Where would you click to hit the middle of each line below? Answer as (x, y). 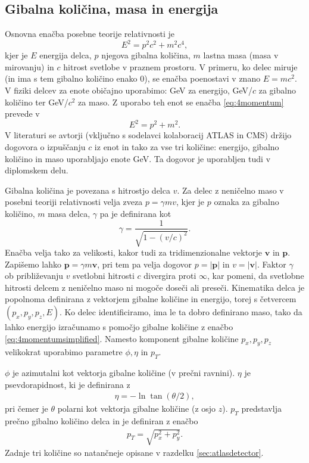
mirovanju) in (29, 66)
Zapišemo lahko (33, 264)
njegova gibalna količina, (146, 55)
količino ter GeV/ (37, 102)
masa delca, (69, 213)
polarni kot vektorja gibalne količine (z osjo (137, 408)
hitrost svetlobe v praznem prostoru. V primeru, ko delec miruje (180, 66)
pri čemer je (26, 408)
